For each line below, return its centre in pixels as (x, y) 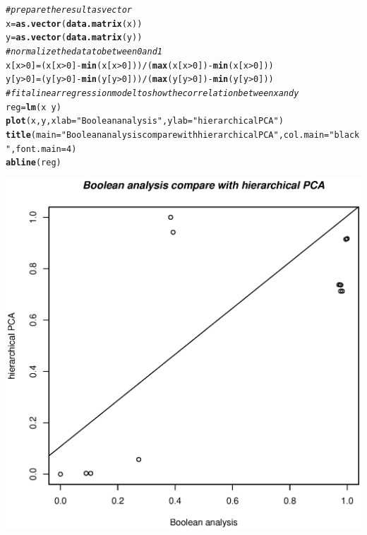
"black (344, 135)
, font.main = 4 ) (44, 149)
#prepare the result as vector (69, 10)
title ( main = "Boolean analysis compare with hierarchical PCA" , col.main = (168, 135)
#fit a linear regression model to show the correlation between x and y (152, 93)
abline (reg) (34, 163)
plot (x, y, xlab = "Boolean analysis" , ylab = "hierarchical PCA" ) (145, 121)
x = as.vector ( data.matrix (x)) (74, 24)
